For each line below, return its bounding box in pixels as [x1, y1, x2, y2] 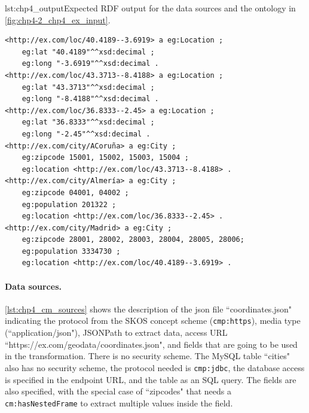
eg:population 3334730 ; [22, 247, 121, 256]
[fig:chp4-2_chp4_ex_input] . [5, 13, 111, 26]
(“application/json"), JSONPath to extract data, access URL [5, 326, 228, 339]
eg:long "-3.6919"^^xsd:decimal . [22, 59, 159, 68]
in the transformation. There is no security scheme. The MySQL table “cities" [5, 350, 290, 362]
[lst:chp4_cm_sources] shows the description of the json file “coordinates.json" [5, 302, 292, 315]
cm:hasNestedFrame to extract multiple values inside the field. [5, 396, 233, 409]
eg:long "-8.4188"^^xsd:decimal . [22, 95, 159, 104]
